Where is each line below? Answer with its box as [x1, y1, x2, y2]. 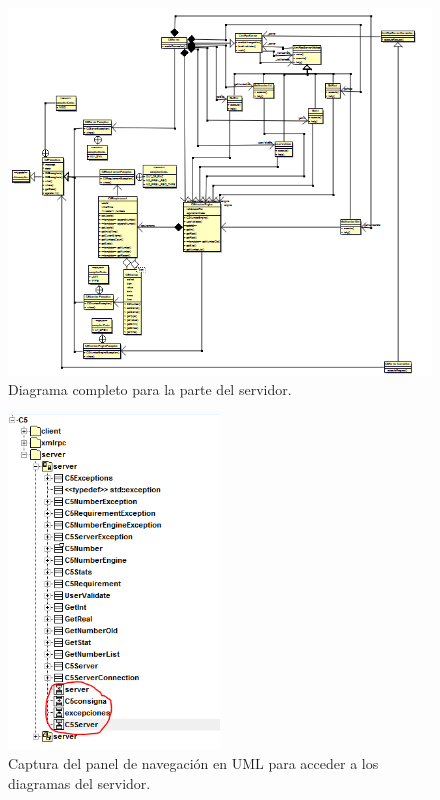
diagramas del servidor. [8, 772, 151, 793]
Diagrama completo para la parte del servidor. [8, 379, 292, 400]
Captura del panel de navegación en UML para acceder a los [8, 753, 379, 774]
